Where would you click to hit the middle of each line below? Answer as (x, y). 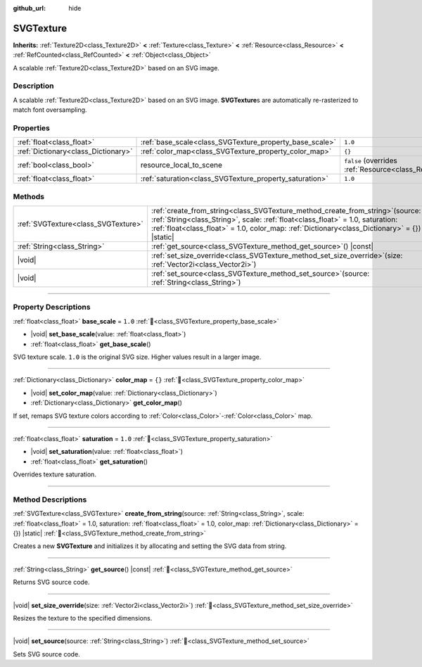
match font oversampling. (50, 110)
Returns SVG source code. (51, 582)
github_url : (29, 8)
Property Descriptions (52, 307)
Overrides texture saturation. (55, 474)
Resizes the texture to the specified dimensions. (83, 618)
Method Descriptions (50, 500)
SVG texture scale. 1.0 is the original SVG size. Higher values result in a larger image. (137, 357)
